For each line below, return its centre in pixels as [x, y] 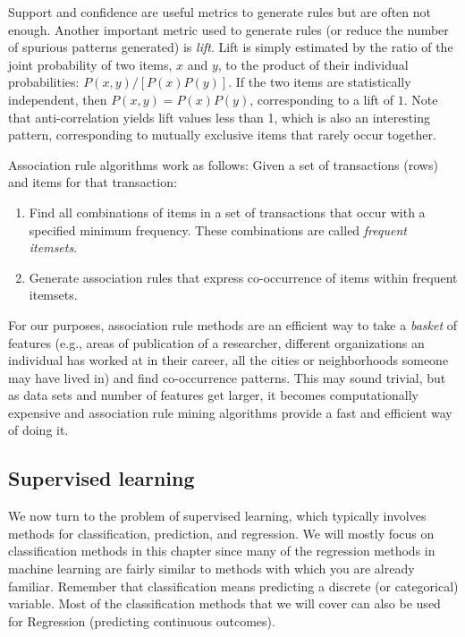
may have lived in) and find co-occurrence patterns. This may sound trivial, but [227, 377]
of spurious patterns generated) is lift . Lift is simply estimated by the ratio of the [231, 47]
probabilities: [44, 82]
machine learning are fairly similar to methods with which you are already [211, 569]
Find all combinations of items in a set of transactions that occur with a [227, 212]
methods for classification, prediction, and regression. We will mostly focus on [221, 533]
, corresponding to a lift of [322, 99]
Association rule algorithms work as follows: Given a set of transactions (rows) [223, 164]
